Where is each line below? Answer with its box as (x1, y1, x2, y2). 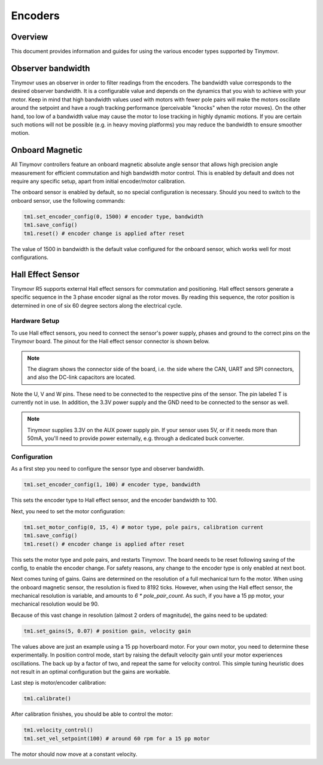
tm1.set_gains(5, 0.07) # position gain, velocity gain (23, 627, 191, 634)
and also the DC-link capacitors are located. (27, 374, 136, 381)
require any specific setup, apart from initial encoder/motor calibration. (11, 177, 186, 185)
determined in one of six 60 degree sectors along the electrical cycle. (11, 302, 182, 309)
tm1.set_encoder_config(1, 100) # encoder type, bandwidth (23, 481, 200, 488)
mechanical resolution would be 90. (11, 600, 99, 608)
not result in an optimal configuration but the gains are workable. (11, 668, 170, 675)
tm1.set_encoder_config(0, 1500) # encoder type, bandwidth (23, 213, 204, 220)
